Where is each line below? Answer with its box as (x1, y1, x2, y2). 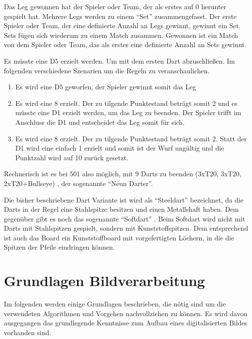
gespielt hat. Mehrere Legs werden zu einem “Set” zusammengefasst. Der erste (4, 11, 237, 21)
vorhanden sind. (4, 327, 51, 337)
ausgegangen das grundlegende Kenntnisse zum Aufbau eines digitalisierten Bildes (4, 318, 248, 328)
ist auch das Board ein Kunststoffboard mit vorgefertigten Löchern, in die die (4, 232, 234, 242)
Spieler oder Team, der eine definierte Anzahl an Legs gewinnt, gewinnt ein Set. (4, 20, 241, 31)
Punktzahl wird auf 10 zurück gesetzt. (15, 152, 128, 162)
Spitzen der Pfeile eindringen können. (4, 242, 115, 252)
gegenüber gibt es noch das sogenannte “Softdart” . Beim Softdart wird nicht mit (4, 213, 245, 223)
